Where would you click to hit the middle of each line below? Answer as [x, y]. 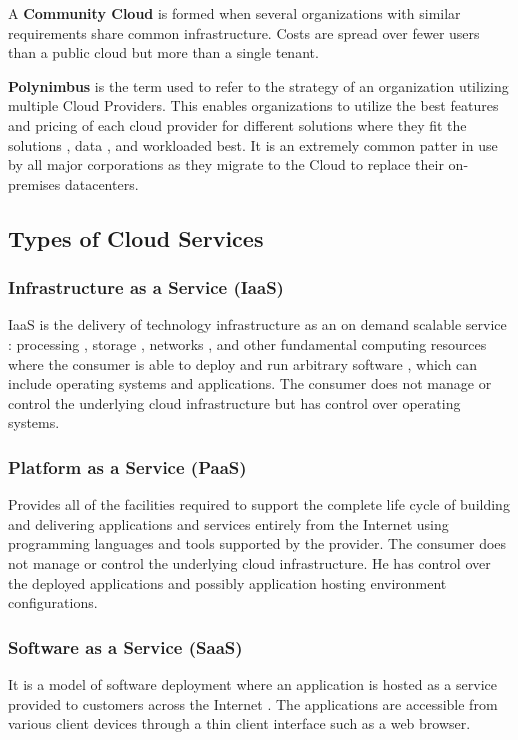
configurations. [53, 602]
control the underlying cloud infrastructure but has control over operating [234, 402]
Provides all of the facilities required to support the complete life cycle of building [259, 504]
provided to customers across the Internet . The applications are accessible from [253, 703]
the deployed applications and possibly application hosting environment [227, 582]
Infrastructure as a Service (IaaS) [146, 287]
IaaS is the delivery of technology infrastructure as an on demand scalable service [257, 324]
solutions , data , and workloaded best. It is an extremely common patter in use [253, 144]
